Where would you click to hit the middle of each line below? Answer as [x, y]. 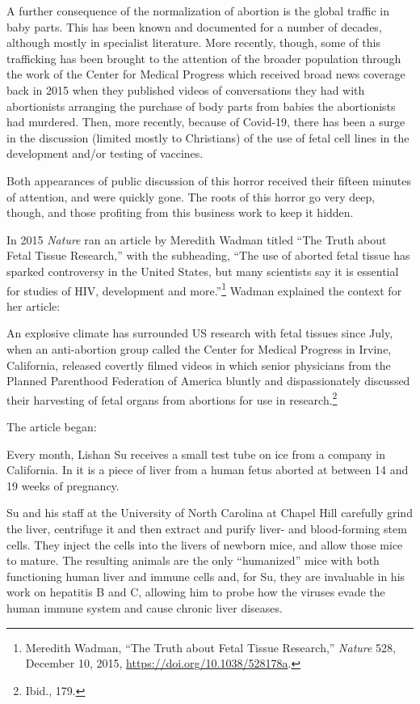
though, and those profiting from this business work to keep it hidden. [180, 212]
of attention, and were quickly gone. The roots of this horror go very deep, [191, 196]
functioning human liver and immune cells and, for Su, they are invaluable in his [206, 576]
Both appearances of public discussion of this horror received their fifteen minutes [209, 180]
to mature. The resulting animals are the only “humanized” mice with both [193, 560]
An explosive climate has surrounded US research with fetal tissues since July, [200, 333]
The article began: [52, 426]
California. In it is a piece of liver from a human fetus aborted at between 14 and [208, 470]
